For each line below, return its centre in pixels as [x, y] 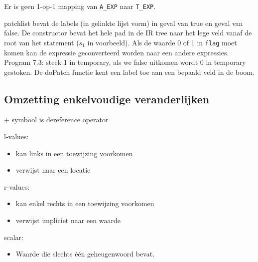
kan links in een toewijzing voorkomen [74, 153]
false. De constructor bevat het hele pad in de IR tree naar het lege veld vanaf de [128, 33]
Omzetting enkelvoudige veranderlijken [107, 99]
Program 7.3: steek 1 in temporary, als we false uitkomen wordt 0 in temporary [125, 62]
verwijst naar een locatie [53, 170]
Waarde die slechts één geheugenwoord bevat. [85, 254]
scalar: [14, 237]
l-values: [16, 136]
